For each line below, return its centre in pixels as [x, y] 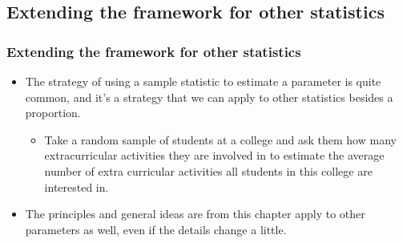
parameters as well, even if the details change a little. [156, 229]
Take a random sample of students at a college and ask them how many [220, 139]
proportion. [53, 113]
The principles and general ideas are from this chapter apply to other [195, 214]
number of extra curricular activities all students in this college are [208, 170]
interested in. [77, 186]
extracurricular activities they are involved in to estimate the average [214, 155]
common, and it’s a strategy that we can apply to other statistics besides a [209, 97]
